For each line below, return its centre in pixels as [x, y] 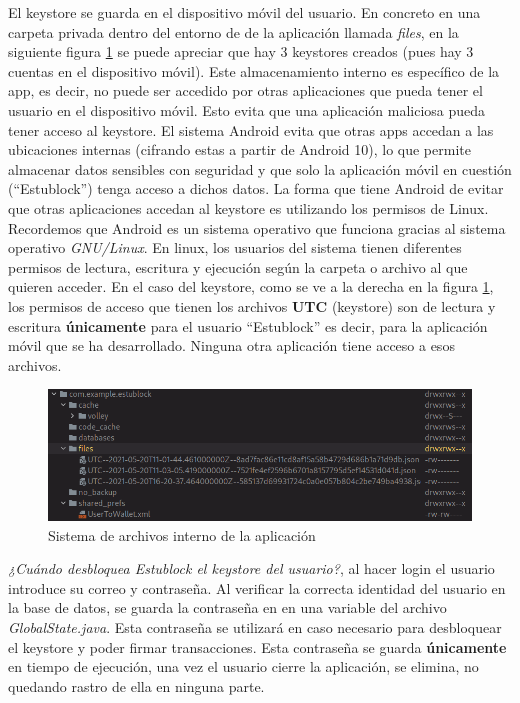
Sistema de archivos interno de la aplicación [182, 534]
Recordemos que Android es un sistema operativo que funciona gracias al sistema [257, 227]
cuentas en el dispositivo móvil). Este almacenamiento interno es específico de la [254, 70]
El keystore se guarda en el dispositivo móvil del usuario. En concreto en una [244, 12]
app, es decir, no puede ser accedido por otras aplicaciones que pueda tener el [245, 90]
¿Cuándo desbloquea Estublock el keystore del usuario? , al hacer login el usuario [251, 568]
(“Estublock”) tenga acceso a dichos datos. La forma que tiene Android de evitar [256, 188]
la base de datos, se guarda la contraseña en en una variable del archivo [227, 607]
